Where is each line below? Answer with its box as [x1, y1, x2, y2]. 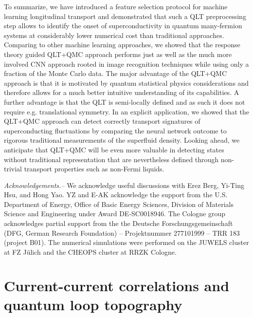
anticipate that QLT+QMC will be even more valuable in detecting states [4, 144, 224, 154]
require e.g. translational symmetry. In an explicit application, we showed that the [4, 106, 250, 116]
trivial [4, 164, 22, 174]
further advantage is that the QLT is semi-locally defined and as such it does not [4, 96, 245, 107]
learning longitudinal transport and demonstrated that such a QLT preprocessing [4, 11, 246, 21]
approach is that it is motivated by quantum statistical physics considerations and [4, 77, 249, 88]
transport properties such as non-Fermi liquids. [24, 164, 164, 174]
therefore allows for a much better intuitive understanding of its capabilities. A [4, 87, 239, 97]
